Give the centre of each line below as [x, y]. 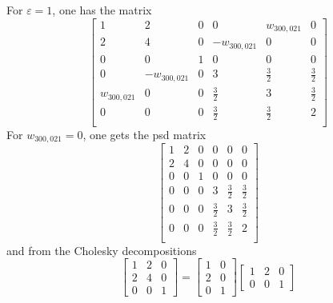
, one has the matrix [102, 10]
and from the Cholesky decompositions [102, 250]
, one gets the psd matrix [144, 134]
